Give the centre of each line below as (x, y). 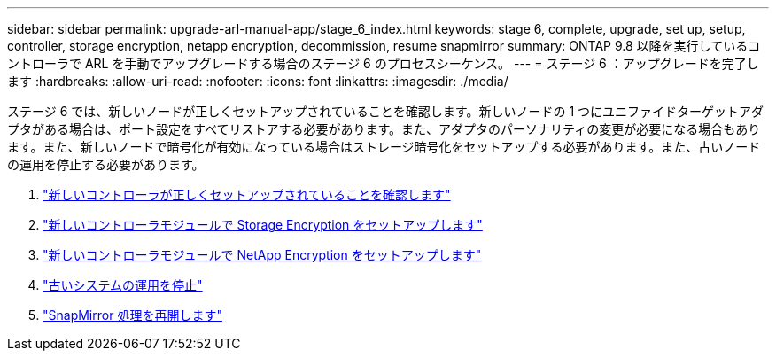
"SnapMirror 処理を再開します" (132, 315)
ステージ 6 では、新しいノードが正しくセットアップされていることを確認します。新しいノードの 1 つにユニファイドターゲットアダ (386, 111)
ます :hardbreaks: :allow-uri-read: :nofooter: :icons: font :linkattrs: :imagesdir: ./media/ (258, 81)
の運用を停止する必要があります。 (106, 164)
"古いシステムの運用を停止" (123, 285)
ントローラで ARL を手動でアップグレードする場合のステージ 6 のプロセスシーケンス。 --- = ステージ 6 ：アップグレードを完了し (383, 63)
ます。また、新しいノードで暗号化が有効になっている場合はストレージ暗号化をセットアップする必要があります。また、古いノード (384, 147)
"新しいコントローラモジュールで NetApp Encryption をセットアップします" (262, 255)
